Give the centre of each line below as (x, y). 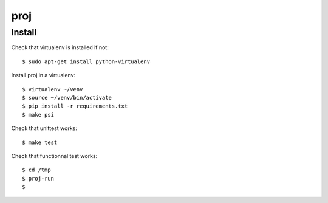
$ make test (40, 142)
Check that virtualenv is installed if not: (60, 47)
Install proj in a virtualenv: (43, 75)
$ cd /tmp (36, 170)
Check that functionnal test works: (54, 156)
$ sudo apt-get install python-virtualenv (86, 61)
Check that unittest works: (44, 128)
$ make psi (38, 115)
